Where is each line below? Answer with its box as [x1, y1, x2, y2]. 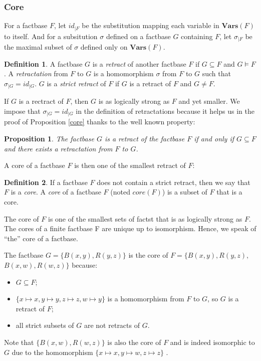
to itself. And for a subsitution [4, 31, 98, 41]
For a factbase [4, 20, 48, 31]
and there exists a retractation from [4, 143, 113, 153]
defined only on [80, 42, 128, 52]
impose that [4, 105, 41, 116]
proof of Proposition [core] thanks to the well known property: [4, 116, 195, 127]
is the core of [128, 250, 168, 260]
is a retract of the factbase [104, 133, 185, 143]
